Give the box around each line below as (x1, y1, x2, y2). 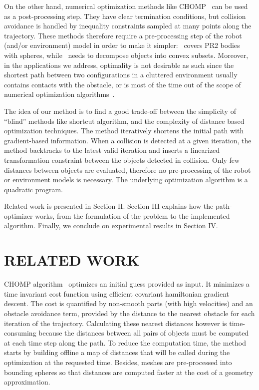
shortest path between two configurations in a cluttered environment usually (4, 69, 238, 80)
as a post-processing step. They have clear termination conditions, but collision (4, 10, 246, 21)
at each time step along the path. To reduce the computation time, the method (4, 337, 247, 348)
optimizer (4, 210, 33, 221)
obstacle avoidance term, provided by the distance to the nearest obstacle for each (4, 308, 255, 318)
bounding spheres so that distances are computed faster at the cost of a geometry (4, 367, 254, 377)
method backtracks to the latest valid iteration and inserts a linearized (4, 145, 220, 155)
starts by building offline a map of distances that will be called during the (4, 347, 230, 358)
